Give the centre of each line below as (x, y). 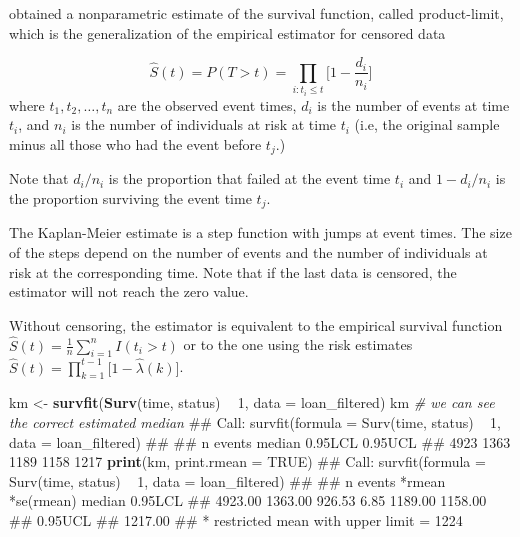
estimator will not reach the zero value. (129, 291)
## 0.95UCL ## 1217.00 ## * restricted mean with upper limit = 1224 (236, 519)
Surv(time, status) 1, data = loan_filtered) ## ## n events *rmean (227, 480)
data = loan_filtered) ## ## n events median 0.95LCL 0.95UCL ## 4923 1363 (260, 441)
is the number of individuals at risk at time (204, 124)
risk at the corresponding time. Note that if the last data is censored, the (233, 271)
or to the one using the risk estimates (298, 344)
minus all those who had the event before (135, 143)
